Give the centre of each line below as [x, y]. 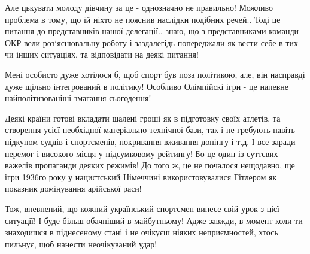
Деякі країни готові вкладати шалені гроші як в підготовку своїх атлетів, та [143, 118]
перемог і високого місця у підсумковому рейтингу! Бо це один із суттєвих [142, 153]
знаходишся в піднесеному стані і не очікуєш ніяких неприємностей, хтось [142, 232]
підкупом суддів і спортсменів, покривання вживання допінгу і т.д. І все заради [150, 141]
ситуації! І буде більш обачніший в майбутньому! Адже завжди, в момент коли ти [154, 220]
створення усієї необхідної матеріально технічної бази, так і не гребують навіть [150, 130]
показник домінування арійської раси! [73, 188]
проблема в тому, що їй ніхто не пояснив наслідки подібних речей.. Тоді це [143, 19]
